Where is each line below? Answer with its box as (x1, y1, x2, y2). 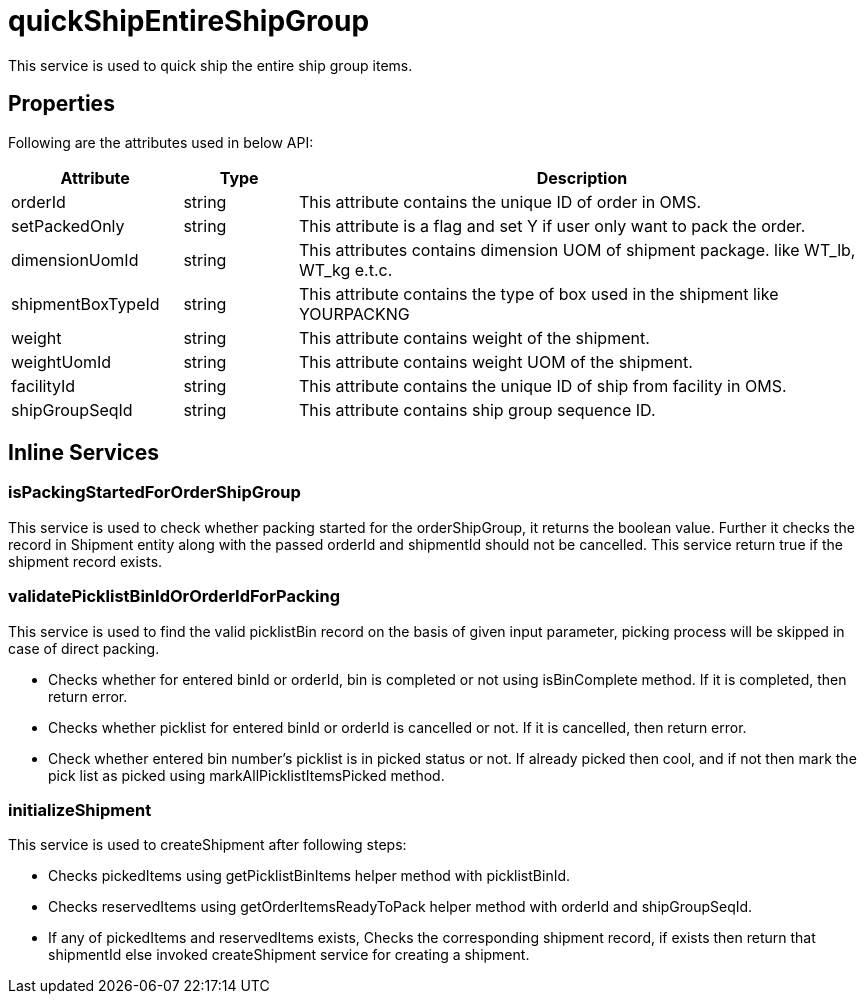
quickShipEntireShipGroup (8, 4, 370, 38)
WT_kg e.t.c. (298, 259, 393, 280)
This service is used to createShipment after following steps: (8, 836, 407, 854)
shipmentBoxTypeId (11, 293, 160, 314)
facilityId (11, 375, 76, 396)
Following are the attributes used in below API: (8, 133, 314, 151)
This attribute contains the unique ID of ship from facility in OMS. (298, 375, 787, 396)
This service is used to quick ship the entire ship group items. (8, 56, 413, 74)
